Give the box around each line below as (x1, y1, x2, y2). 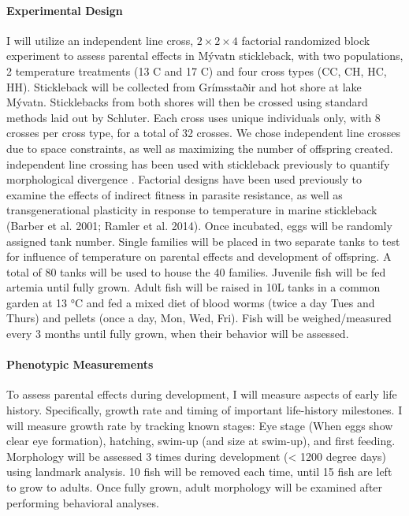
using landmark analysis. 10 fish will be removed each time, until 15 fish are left (6, 463, 392, 480)
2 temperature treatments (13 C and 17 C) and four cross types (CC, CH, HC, (6, 62, 387, 79)
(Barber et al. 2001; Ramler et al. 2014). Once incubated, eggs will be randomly (6, 217, 392, 233)
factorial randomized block (241, 32, 370, 48)
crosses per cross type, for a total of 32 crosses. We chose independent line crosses (6, 124, 401, 141)
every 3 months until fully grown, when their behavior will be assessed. (6, 325, 349, 342)
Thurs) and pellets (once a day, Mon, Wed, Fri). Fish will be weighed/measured (6, 310, 392, 326)
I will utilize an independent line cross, (6, 32, 194, 48)
